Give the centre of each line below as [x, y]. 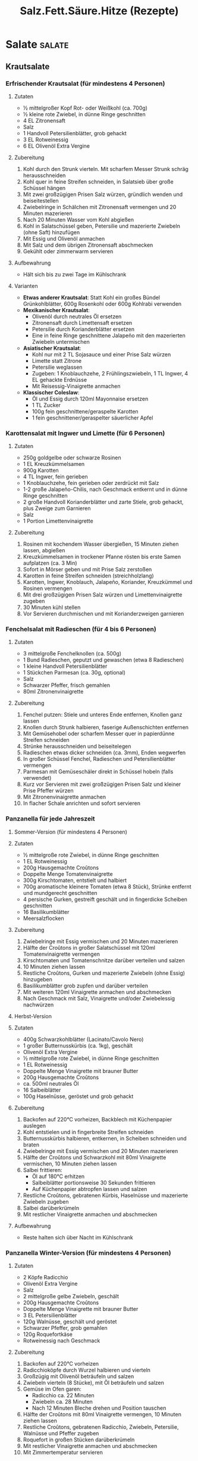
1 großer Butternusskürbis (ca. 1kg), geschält [78, 1045]
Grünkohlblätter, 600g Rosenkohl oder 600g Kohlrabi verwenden [102, 304]
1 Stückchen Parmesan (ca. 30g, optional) [74, 673]
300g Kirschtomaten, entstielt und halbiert [75, 880]
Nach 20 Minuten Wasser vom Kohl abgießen [78, 219]
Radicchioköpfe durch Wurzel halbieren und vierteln [87, 1370]
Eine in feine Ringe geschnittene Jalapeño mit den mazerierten [109, 335]
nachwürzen [38, 1005]
